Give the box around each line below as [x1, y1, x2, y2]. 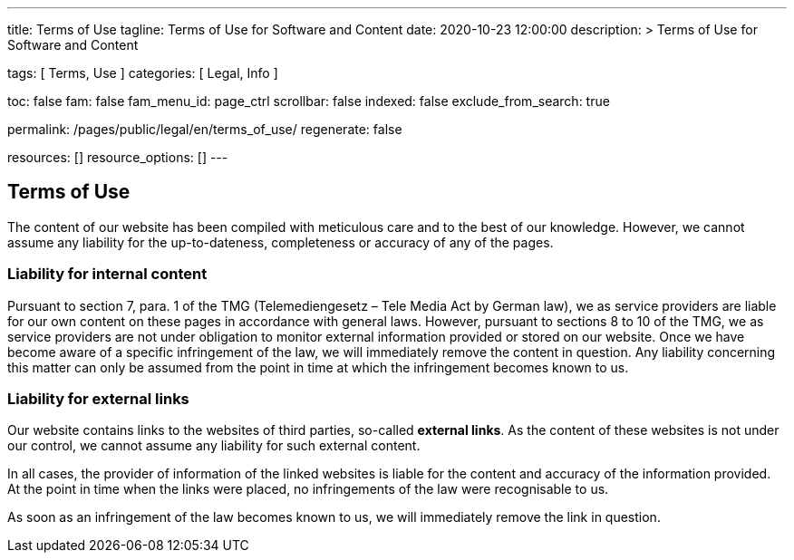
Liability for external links [7, 389, 189, 408]
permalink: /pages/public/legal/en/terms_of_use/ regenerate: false [7, 121, 402, 137]
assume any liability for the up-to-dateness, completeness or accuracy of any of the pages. [7, 234, 554, 250]
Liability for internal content [7, 265, 208, 284]
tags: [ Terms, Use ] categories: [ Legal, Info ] [7, 65, 278, 81]
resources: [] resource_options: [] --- [7, 150, 228, 165]
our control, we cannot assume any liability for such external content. [7, 438, 421, 454]
